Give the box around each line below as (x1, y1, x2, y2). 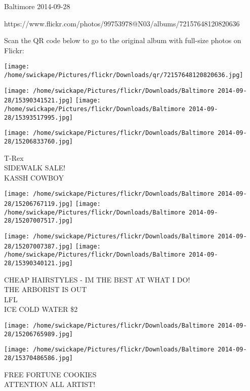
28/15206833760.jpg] (4, 137, 73, 145)
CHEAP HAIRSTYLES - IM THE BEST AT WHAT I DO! (4, 274, 190, 285)
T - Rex (4, 152, 24, 163)
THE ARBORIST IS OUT (4, 284, 87, 295)
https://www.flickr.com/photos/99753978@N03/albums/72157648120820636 (4, 18, 240, 28)
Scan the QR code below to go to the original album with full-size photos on (4, 35, 241, 46)
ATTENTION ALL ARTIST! (4, 379, 96, 389)
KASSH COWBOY (4, 172, 64, 183)
